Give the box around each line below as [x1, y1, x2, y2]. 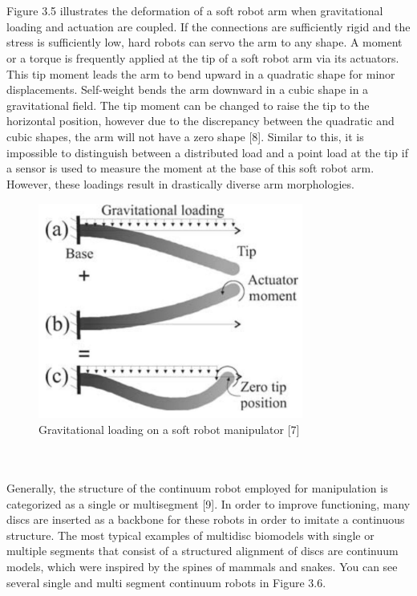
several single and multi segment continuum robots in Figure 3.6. [6, 574, 326, 590]
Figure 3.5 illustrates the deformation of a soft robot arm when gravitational [6, 2, 383, 19]
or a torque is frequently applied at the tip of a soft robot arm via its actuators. [6, 49, 399, 66]
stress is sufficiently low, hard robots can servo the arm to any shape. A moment [6, 34, 403, 51]
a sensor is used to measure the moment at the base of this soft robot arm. [6, 160, 374, 176]
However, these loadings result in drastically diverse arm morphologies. [6, 175, 354, 192]
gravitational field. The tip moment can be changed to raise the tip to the [6, 96, 370, 113]
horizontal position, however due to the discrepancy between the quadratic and [6, 112, 395, 129]
